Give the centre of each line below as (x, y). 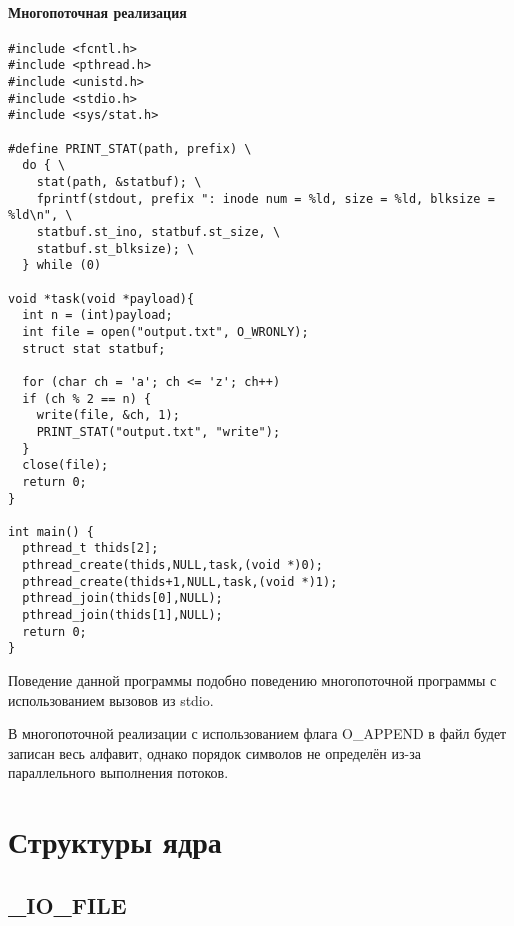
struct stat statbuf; (94, 348)
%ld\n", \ (40, 215)
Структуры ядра (115, 841)
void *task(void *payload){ (101, 298)
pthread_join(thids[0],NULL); (122, 598)
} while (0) (62, 265)
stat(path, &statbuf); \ (119, 182)
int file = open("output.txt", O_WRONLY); (165, 331)
